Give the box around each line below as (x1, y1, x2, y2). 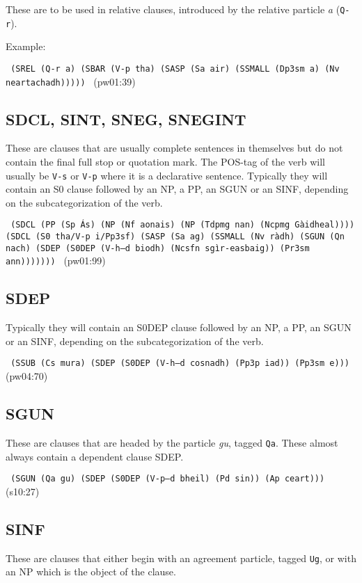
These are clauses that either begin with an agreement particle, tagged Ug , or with (6, 550, 356, 565)
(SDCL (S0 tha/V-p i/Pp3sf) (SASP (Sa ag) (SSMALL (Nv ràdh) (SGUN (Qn (6, 232, 345, 242)
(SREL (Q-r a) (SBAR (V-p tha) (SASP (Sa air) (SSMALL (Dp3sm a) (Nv (10, 63, 340, 74)
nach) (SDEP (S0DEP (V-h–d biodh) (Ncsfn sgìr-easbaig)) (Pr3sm (6, 243, 310, 253)
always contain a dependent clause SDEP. (6, 449, 184, 463)
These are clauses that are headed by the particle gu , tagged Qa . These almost (6, 435, 338, 449)
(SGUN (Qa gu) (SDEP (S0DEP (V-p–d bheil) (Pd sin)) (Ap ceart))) (10, 474, 325, 484)
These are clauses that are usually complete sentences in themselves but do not (6, 141, 343, 155)
